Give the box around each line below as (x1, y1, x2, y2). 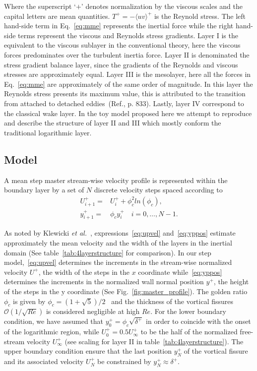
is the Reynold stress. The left (154, 10, 246, 21)
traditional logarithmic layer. (4, 127, 92, 137)
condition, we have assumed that (4, 316, 104, 326)
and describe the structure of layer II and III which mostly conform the (4, 118, 221, 128)
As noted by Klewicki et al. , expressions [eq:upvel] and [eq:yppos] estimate (4, 228, 236, 238)
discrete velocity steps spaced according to (94, 185, 223, 195)
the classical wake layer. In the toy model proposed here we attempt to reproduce (4, 108, 252, 118)
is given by (13, 296, 46, 306)
